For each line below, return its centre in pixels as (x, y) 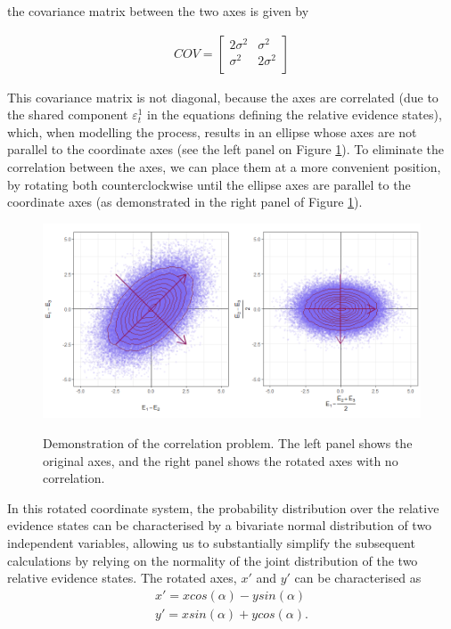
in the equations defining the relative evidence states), (295, 114)
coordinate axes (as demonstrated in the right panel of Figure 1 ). (185, 202)
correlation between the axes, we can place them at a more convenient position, (224, 167)
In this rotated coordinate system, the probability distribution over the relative (223, 507)
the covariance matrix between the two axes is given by (158, 11)
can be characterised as (358, 578)
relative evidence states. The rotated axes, (122, 578)
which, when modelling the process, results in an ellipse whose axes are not (212, 131)
